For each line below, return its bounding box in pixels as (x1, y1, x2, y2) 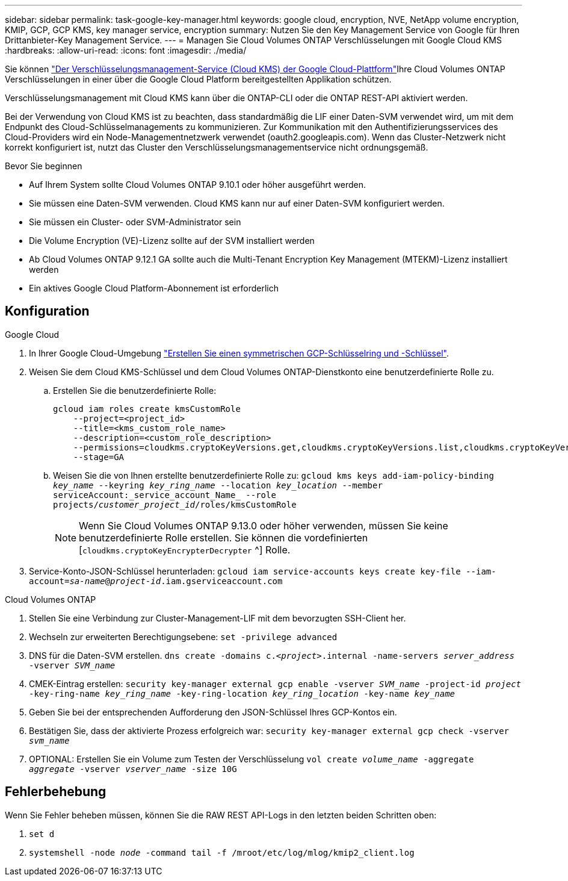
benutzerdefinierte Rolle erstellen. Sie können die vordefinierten (79, 531, 368, 544)
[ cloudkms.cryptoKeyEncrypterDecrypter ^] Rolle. (79, 543, 291, 556)
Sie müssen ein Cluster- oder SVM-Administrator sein (29, 217, 241, 227)
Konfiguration (5, 304, 90, 319)
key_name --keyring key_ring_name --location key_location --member (53, 480, 383, 490)
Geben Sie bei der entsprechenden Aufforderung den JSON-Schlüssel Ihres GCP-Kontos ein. (29, 706, 397, 717)
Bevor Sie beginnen (5, 161, 82, 171)
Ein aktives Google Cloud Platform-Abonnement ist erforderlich (29, 283, 279, 293)
